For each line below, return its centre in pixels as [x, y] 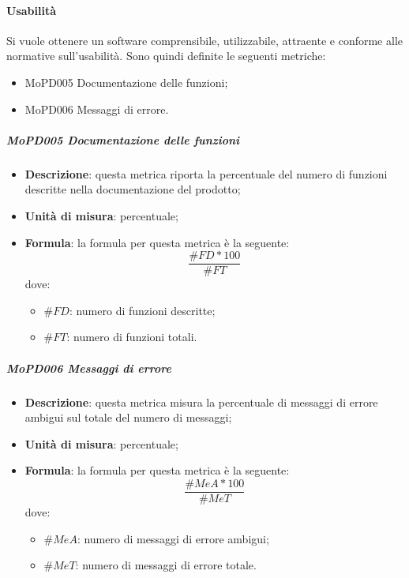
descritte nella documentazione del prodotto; [133, 189]
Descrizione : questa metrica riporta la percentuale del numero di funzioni [206, 173]
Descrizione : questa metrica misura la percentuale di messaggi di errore [201, 402]
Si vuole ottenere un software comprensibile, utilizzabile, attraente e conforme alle [204, 40]
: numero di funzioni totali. [132, 337]
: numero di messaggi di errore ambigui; [173, 538]
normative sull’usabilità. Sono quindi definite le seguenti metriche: [166, 56]
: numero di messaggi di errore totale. [166, 565]
